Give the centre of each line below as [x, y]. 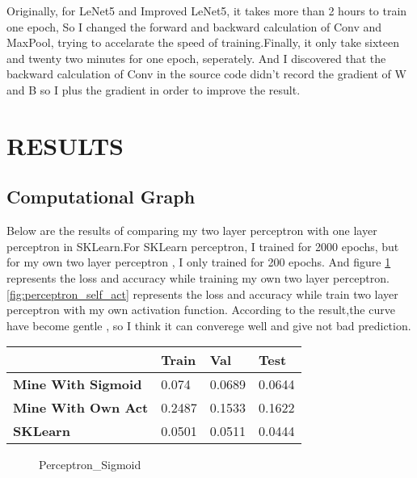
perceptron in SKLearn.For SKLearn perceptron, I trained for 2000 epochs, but [203, 246]
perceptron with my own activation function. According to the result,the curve [201, 310]
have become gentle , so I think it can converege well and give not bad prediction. [209, 325]
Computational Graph [101, 197]
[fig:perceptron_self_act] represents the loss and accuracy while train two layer [202, 294]
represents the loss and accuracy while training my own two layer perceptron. [198, 277]
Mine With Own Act [81, 408]
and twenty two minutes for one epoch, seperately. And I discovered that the [196, 58]
